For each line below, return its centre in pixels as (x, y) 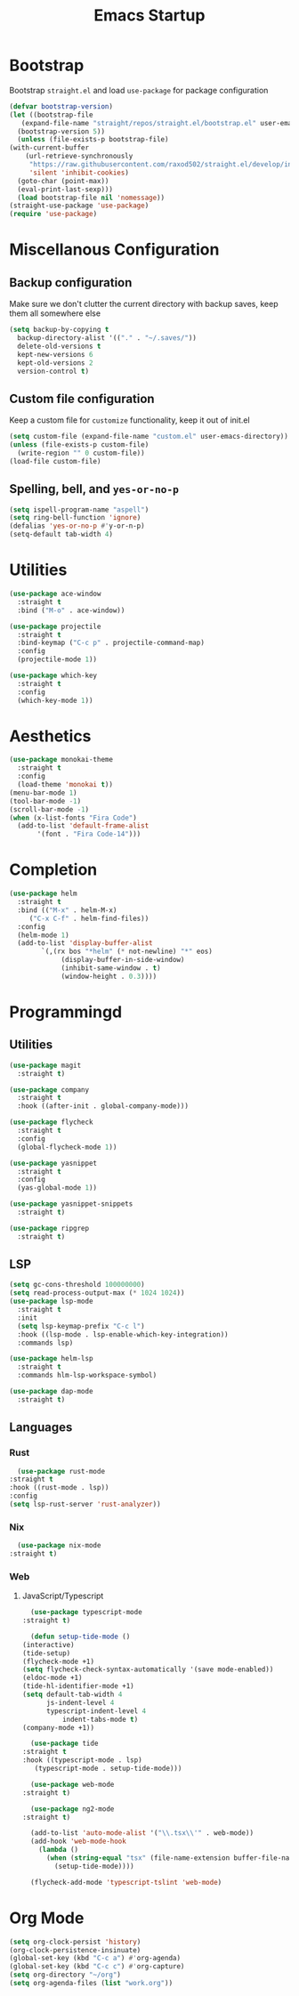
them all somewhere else (55, 313)
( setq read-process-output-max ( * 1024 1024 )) (97, 1293)
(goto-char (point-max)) (63, 181)
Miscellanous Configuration (114, 250)
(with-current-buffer (49, 148)
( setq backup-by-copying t (59, 330)
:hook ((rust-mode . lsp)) (59, 1488)
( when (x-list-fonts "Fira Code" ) (73, 818)
